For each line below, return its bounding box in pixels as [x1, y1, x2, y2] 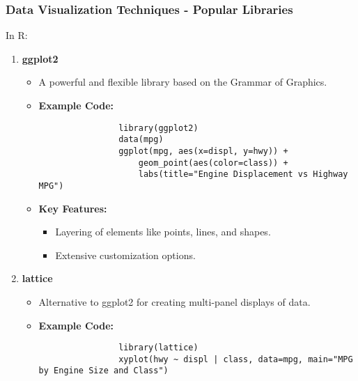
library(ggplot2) [118, 123, 199, 133]
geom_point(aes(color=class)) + [138, 157, 288, 168]
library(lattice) [118, 343, 199, 353]
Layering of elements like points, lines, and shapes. [55, 224, 271, 239]
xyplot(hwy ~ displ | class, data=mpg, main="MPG [118, 354, 353, 364]
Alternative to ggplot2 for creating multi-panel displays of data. [38, 294, 311, 309]
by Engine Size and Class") [38, 366, 169, 376]
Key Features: [38, 201, 107, 215]
